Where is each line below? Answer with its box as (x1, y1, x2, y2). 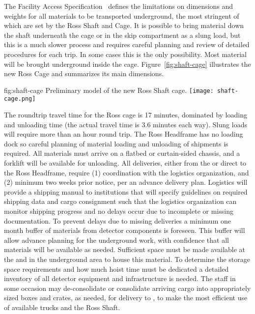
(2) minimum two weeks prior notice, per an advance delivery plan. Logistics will (4, 177, 248, 187)
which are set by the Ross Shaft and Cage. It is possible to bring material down (4, 20, 244, 30)
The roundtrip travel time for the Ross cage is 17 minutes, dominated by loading (4, 110, 247, 120)
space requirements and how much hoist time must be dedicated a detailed (4, 263, 229, 274)
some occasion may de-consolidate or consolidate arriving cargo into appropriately (4, 283, 251, 293)
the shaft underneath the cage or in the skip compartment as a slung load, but (4, 29, 241, 40)
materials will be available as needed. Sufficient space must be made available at (4, 244, 246, 255)
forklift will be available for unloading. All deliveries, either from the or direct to (4, 158, 247, 168)
